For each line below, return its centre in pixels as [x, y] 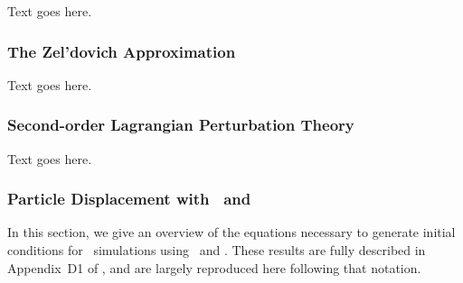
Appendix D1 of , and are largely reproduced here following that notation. [214, 267]
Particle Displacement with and [129, 199]
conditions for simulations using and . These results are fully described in [217, 250]
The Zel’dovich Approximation [122, 51]
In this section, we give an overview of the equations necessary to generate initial [231, 232]
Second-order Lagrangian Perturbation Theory [181, 125]
